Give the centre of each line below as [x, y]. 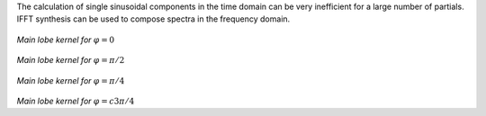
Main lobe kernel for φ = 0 [66, 40]
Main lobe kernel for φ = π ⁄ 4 [71, 80]
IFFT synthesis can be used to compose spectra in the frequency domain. [153, 19]
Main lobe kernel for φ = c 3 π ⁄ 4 [76, 101]
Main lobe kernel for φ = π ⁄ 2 [71, 60]
